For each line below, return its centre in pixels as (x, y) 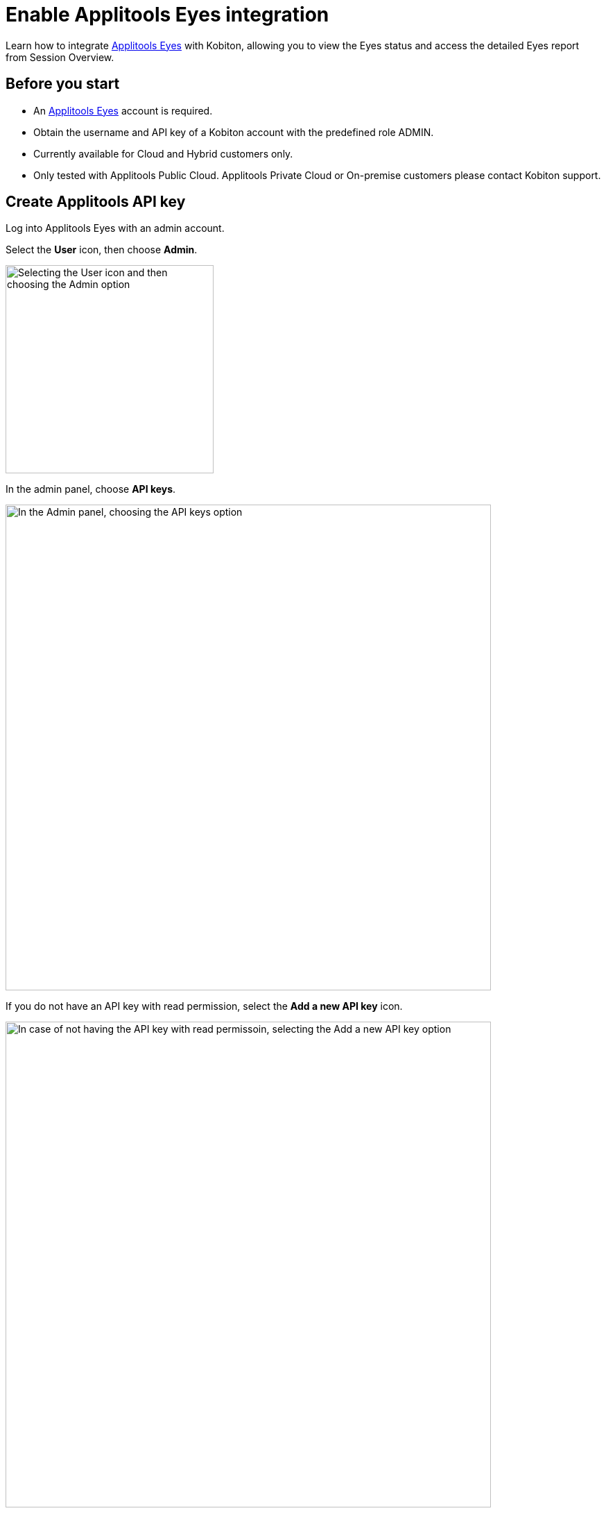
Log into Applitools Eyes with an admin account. (115, 228)
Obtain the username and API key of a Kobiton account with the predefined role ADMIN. (234, 132)
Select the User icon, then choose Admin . (102, 250)
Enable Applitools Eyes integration (167, 15)
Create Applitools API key (96, 202)
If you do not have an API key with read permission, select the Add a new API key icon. (204, 1006)
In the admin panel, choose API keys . (91, 489)
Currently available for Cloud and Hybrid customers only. (163, 153)
